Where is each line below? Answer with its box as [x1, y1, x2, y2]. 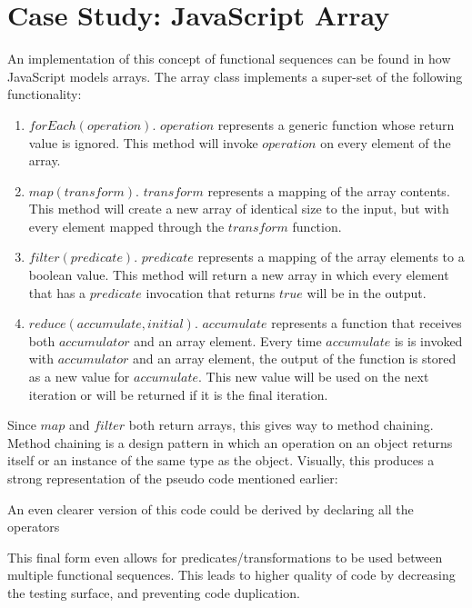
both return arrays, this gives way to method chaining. [128, 415, 434, 434]
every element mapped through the [28, 216, 225, 235]
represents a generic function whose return [217, 115, 455, 134]
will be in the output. [306, 283, 427, 302]
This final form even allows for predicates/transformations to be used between [7, 547, 443, 566]
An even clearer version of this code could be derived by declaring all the [7, 499, 414, 518]
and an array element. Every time [134, 331, 322, 350]
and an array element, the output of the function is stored [133, 349, 457, 368]
